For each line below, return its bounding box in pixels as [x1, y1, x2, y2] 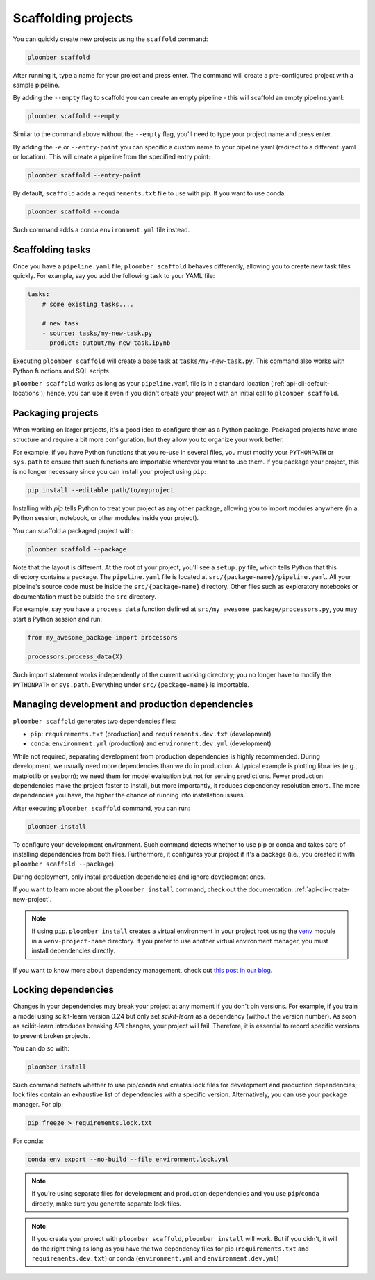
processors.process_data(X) [27, 653, 123, 661]
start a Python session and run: [12, 615, 103, 623]
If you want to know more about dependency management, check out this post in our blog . [12, 966, 273, 974]
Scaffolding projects [12, 10, 133, 26]
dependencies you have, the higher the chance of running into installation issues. [12, 791, 246, 800]
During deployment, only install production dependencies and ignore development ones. [12, 873, 266, 881]
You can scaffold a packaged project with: [12, 526, 134, 535]
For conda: [12, 1137, 44, 1145]
